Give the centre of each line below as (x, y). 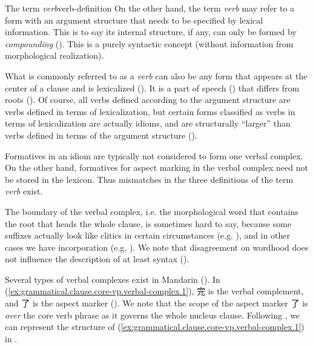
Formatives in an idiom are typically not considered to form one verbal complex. (154, 155)
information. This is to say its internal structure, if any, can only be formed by (151, 32)
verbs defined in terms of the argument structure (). (101, 135)
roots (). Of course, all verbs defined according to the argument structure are (148, 100)
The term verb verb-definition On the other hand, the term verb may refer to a (150, 8)
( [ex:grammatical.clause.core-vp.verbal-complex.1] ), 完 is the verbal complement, (154, 291)
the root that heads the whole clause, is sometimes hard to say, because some (148, 223)
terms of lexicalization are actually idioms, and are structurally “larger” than (148, 123)
